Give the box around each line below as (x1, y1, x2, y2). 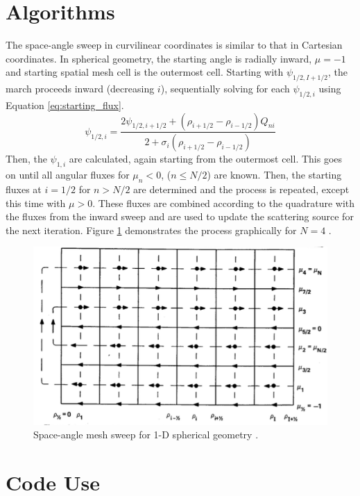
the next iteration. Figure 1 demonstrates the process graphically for (6, 222, 297, 237)
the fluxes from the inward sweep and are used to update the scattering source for (6, 209, 354, 224)
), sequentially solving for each (160, 81, 290, 96)
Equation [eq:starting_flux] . (6, 97, 124, 112)
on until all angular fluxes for (6, 167, 130, 182)
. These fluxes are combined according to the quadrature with (92, 195, 355, 210)
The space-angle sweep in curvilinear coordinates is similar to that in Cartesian (6, 38, 343, 52)
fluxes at (6, 181, 42, 196)
